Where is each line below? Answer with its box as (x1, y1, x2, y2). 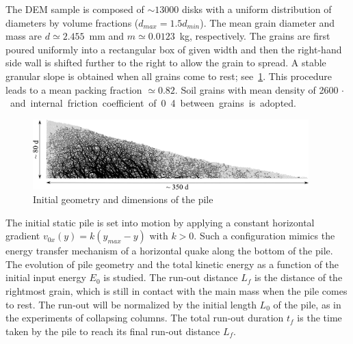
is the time (297, 310, 342, 325)
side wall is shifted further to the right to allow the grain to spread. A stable (5, 55, 326, 70)
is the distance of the (254, 270, 343, 285)
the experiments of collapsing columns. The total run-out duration (5, 310, 284, 325)
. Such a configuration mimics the (194, 228, 335, 243)
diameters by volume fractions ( (5, 15, 139, 29)
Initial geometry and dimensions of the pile (33, 192, 213, 206)
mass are (5, 29, 42, 43)
